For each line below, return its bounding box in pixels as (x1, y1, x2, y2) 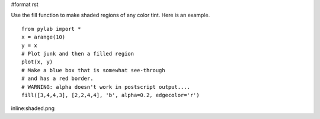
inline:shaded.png (11, 105, 55, 112)
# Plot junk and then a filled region (21, 50, 135, 57)
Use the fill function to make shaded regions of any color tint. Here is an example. (11, 12, 210, 19)
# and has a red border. (21, 75, 94, 82)
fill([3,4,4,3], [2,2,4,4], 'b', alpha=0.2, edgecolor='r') (21, 92, 200, 98)
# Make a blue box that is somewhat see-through (21, 67, 165, 73)
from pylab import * (21, 25, 81, 32)
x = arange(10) (21, 34, 66, 41)
